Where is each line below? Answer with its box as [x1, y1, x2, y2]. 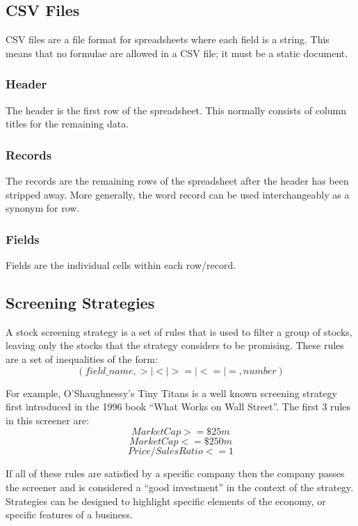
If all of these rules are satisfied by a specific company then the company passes [6, 466, 345, 481]
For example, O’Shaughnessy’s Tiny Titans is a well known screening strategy [6, 385, 337, 400]
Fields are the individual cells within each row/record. [6, 258, 236, 272]
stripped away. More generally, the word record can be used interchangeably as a [6, 187, 350, 201]
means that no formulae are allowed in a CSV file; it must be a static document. [6, 45, 348, 60]
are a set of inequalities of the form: [6, 352, 158, 366]
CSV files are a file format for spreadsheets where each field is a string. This [6, 32, 329, 47]
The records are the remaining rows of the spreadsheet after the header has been [6, 173, 349, 188]
